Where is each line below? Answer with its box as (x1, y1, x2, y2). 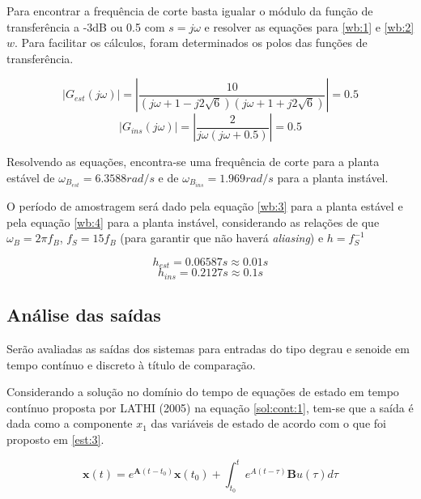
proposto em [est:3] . (6, 430, 104, 447)
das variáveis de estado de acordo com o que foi (151, 415, 386, 432)
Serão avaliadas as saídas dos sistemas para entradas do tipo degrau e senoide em (6, 339, 410, 356)
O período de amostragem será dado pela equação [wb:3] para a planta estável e (6, 198, 403, 215)
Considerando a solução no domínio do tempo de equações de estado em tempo (6, 383, 399, 400)
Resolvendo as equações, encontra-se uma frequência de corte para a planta (6, 153, 380, 170)
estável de (6, 168, 55, 186)
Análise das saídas (6, 302, 161, 327)
